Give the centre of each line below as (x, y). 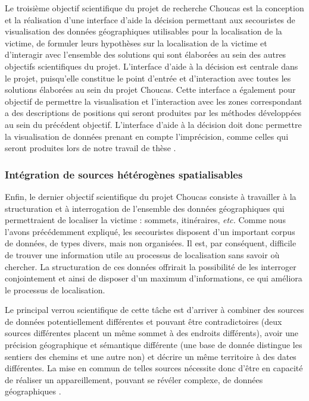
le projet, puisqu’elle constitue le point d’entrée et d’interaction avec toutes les (148, 78)
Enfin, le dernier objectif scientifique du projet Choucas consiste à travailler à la (151, 196)
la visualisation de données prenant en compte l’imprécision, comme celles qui (147, 136)
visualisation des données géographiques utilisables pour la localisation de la (143, 31)
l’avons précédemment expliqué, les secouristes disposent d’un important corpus (150, 231)
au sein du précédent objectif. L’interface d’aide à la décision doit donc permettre (153, 124)
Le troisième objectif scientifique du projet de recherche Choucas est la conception (154, 8)
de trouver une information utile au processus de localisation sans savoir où (142, 254)
